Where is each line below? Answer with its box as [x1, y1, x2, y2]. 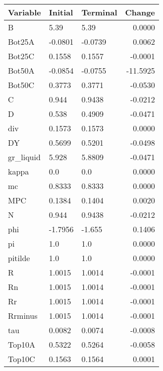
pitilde [8, 252, 30, 264]
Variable [8, 6, 41, 18]
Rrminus [8, 310, 38, 321]
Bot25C [8, 50, 35, 62]
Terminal [81, 6, 117, 18]
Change [125, 6, 155, 18]
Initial [49, 6, 73, 18]
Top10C [8, 353, 35, 365]
